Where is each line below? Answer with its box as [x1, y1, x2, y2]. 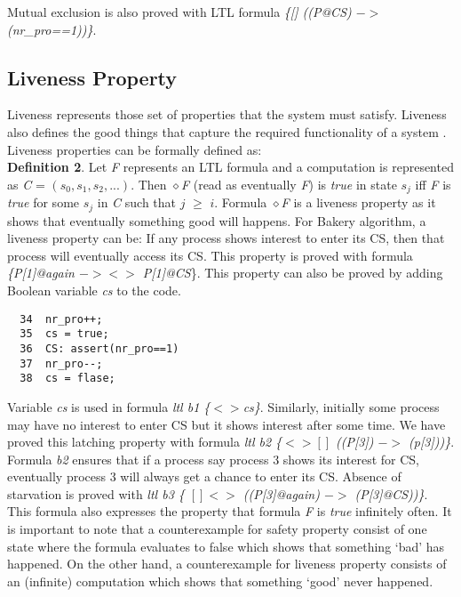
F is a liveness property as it [281, 193, 436, 212]
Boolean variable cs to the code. [7, 281, 181, 300]
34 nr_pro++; [20, 312, 103, 326]
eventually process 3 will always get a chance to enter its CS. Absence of [7, 467, 401, 486]
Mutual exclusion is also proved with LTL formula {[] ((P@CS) [7, 3, 352, 20]
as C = [7, 174, 45, 193]
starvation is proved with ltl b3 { [7, 484, 185, 503]
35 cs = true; [20, 327, 109, 341]
